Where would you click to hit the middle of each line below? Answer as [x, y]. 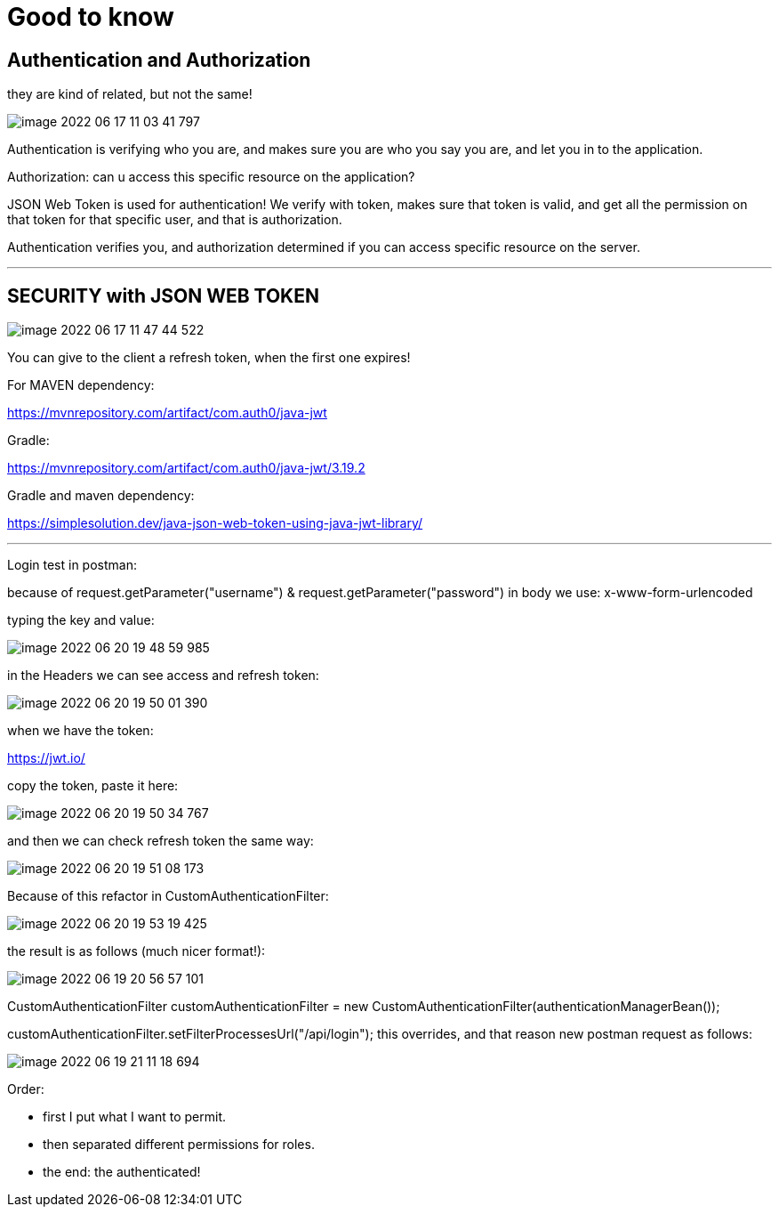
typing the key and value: [81, 620]
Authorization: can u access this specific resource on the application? [211, 177]
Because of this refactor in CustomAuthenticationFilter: [168, 896]
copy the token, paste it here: [93, 786]
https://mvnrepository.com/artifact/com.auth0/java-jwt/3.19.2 [186, 468]
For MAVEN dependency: [81, 385]
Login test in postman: [72, 565]
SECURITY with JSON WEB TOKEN [163, 295]
